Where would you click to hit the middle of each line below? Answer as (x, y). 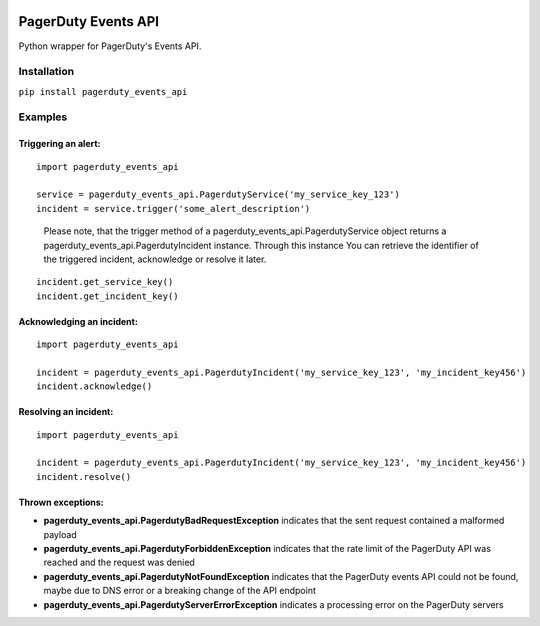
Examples (43, 117)
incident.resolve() (84, 476)
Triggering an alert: (59, 144)
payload (60, 534)
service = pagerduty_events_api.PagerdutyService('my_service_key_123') (218, 194)
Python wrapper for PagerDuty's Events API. (110, 46)
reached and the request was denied (119, 562)
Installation (46, 72)
